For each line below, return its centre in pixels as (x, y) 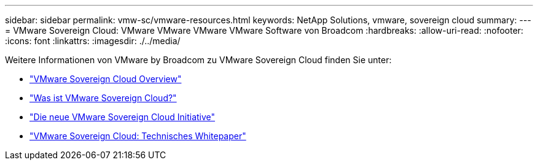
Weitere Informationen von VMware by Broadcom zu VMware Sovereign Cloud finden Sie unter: (198, 60)
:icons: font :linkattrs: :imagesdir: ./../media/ (93, 41)
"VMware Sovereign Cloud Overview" (106, 79)
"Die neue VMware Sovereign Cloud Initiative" (123, 117)
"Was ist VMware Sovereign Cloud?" (103, 98)
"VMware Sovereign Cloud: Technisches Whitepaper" (138, 136)
